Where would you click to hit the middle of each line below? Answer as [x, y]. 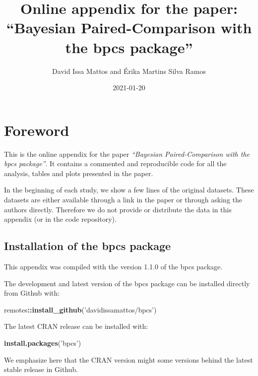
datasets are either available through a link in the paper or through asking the [123, 199]
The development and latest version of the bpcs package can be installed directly [127, 283]
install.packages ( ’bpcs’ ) [43, 343]
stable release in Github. [41, 369]
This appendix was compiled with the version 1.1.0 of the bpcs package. [113, 266]
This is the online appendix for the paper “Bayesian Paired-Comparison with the [127, 154]
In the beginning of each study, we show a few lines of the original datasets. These [129, 190]
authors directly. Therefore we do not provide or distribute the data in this [118, 209]
